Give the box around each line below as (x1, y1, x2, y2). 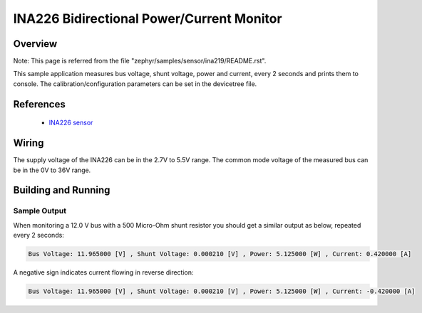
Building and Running (13, 184, 110, 196)
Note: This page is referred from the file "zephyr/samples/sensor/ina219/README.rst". (13, 57, 267, 65)
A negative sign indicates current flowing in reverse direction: (13, 268, 194, 277)
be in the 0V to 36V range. (13, 166, 91, 174)
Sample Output (13, 206, 67, 216)
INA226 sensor (48, 118, 93, 127)
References (13, 98, 66, 110)
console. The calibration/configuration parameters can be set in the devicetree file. (13, 79, 257, 88)
